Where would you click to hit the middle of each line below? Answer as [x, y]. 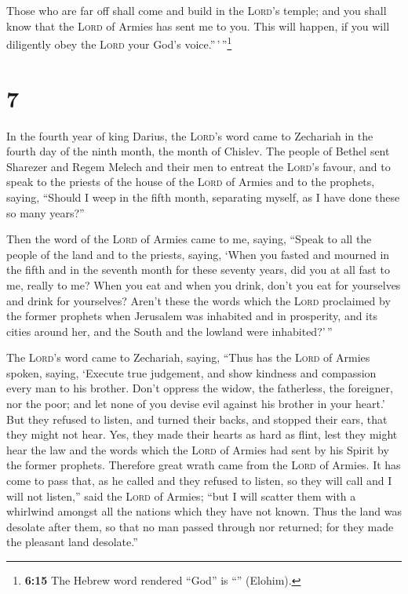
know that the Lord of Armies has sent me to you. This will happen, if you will [198, 26]
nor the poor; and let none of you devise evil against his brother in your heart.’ [196, 404]
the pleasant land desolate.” [72, 542]
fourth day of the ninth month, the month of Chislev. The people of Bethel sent [198, 151]
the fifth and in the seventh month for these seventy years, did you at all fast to [198, 270]
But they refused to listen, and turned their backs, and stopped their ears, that [197, 419]
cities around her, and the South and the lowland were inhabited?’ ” [169, 331]
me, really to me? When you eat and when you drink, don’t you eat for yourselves [204, 284]
